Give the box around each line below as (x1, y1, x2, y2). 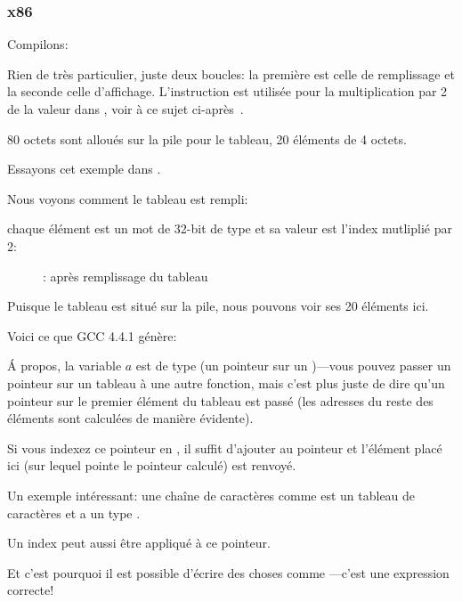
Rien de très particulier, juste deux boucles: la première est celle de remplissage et (7, 64, 455, 83)
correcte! (7, 581, 54, 599)
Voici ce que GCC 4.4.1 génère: (7, 326, 177, 345)
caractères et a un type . (7, 503, 141, 522)
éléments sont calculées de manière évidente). (7, 409, 254, 427)
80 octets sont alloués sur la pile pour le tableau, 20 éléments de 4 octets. (7, 129, 407, 148)
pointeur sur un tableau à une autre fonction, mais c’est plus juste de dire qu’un (7, 373, 445, 392)
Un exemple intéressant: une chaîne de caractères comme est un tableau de (7, 485, 416, 504)
